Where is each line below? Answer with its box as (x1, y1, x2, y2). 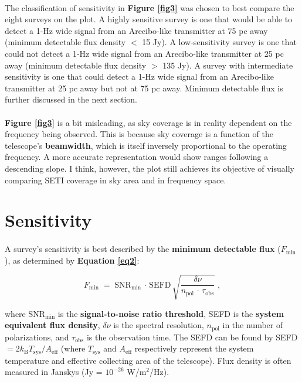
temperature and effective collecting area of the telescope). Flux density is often (5, 354, 291, 366)
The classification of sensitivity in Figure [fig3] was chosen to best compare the (5, 1, 294, 13)
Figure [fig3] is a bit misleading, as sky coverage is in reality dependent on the (5, 116, 292, 128)
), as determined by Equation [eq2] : (5, 254, 140, 266)
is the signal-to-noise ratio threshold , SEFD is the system (57, 307, 284, 319)
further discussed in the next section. (5, 93, 137, 105)
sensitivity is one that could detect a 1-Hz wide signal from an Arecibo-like (5, 70, 274, 83)
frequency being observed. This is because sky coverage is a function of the (5, 128, 273, 140)
